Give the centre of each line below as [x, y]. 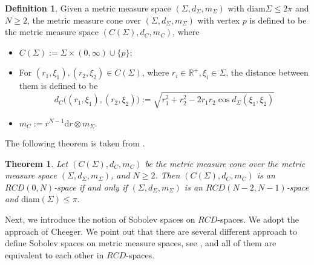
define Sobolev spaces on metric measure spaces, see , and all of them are [141, 243]
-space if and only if [91, 187]
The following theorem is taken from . [75, 143]
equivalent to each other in [54, 254]
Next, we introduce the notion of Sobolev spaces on [100, 219]
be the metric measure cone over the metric [225, 163]
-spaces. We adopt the [258, 219]
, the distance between [267, 72]
